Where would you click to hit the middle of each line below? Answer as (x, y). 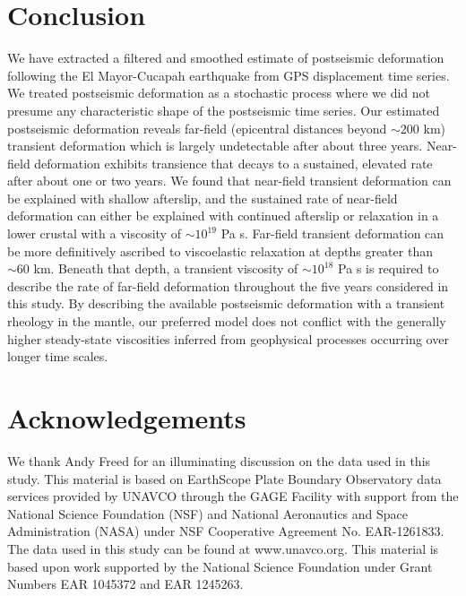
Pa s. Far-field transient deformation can (332, 233)
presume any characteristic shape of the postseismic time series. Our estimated (224, 110)
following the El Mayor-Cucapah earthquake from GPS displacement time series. (229, 75)
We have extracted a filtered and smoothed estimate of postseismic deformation (226, 58)
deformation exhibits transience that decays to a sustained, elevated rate (233, 163)
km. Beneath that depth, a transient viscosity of (166, 268)
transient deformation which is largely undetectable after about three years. (215, 146)
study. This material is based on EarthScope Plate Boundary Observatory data (224, 478)
